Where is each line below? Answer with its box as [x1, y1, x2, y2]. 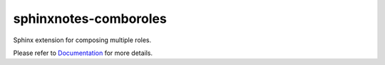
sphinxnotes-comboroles [13, 11, 167, 26]
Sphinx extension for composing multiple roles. [13, 36, 152, 44]
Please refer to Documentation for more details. [13, 49, 153, 57]
